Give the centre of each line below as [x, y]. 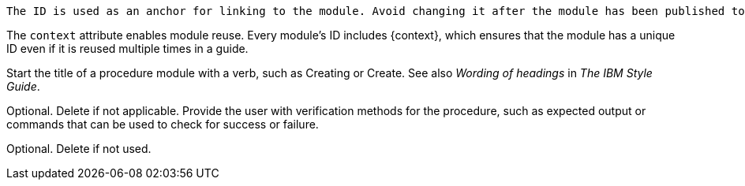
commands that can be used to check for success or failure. [163, 124]
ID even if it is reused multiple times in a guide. [127, 48]
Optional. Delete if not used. [79, 149]
